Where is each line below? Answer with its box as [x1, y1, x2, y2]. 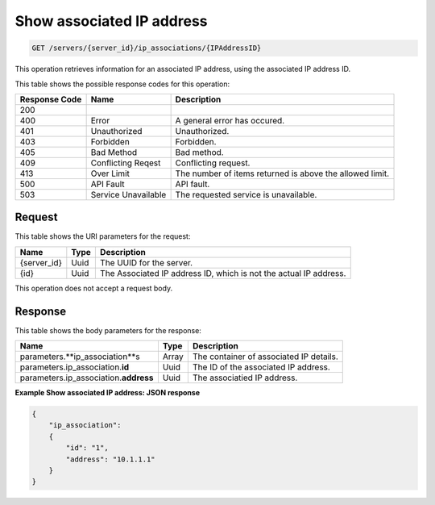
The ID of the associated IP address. [192, 361, 330, 373]
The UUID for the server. [99, 257, 193, 268]
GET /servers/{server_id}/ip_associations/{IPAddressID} [31, 44, 262, 52]
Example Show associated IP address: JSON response [14, 388, 201, 398]
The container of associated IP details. [192, 351, 338, 362]
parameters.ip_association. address [19, 372, 154, 383]
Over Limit [90, 168, 130, 179]
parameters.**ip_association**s [19, 351, 140, 362]
